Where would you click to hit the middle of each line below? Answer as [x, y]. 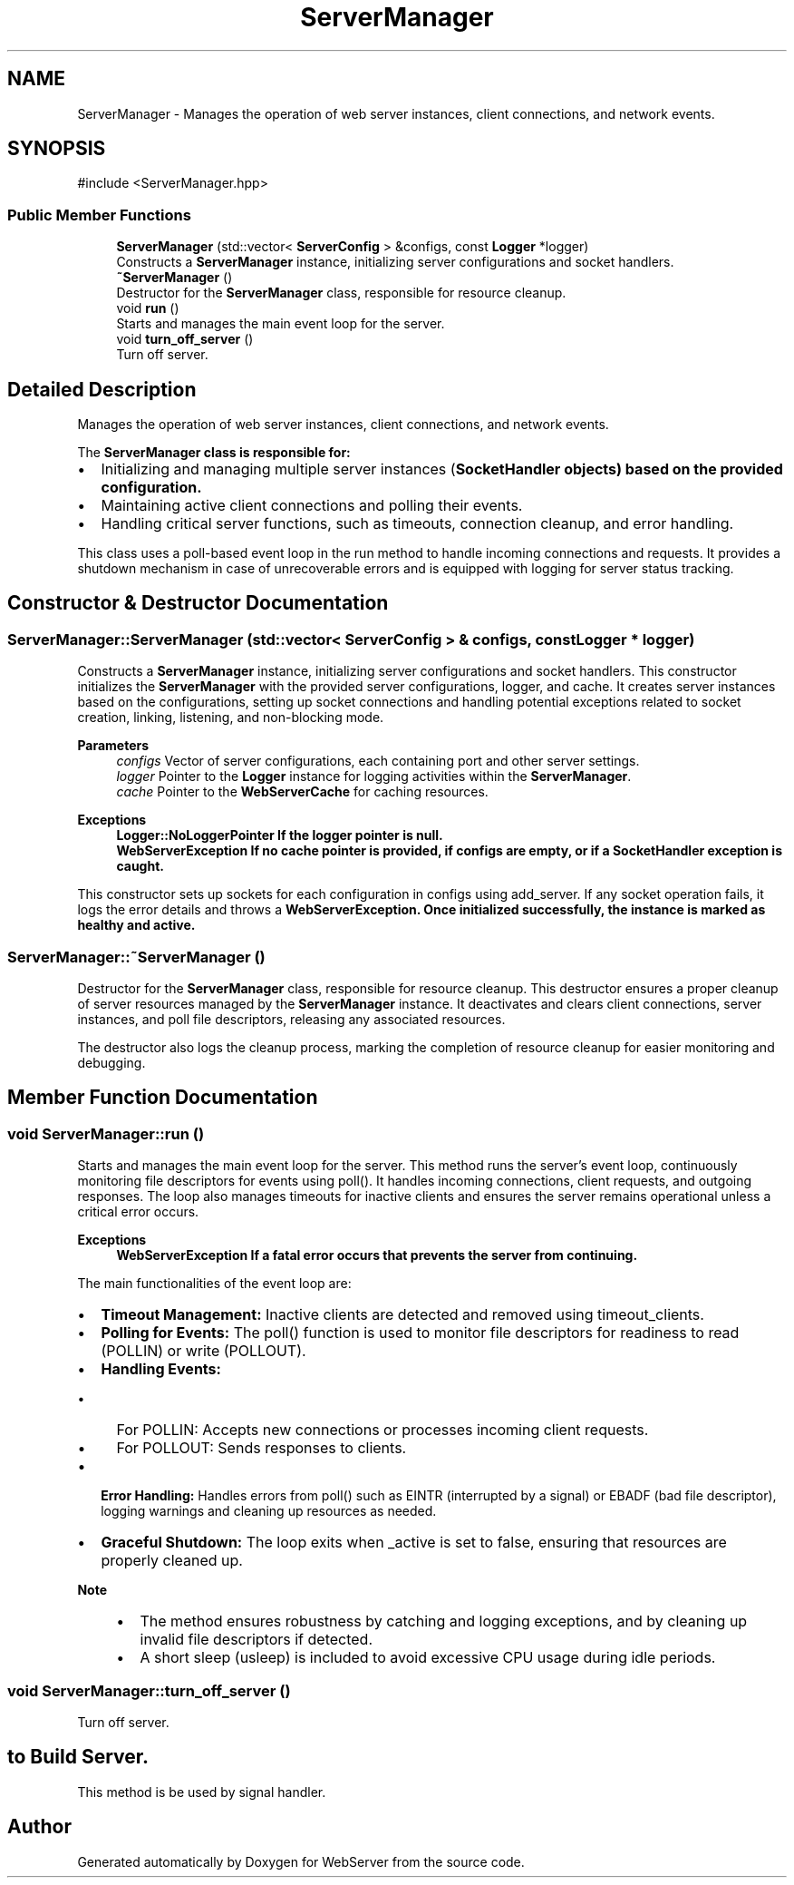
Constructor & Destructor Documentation [198, 603]
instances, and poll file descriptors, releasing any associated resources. [291, 1019]
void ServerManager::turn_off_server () [149, 1690]
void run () [148, 308]
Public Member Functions [99, 215]
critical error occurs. [138, 1212]
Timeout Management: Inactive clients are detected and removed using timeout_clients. [402, 1315]
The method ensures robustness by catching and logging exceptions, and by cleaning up [444, 1621]
